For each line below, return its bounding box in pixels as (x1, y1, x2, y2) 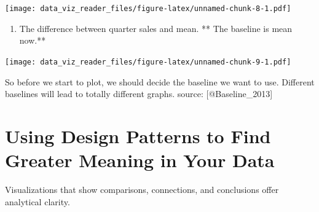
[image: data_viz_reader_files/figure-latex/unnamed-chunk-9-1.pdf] (5, 57, 291, 66)
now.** (19, 34, 46, 47)
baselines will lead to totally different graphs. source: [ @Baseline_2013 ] (5, 87, 273, 100)
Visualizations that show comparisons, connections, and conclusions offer (5, 183, 279, 195)
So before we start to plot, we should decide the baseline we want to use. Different (5, 75, 315, 88)
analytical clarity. (5, 195, 70, 208)
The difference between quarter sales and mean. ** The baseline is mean (19, 22, 293, 34)
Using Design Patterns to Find (5, 123, 271, 148)
